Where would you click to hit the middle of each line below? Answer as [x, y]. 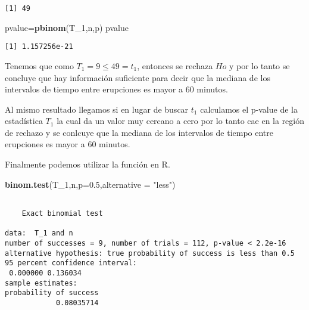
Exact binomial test [62, 213]
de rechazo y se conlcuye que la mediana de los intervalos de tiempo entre [139, 132]
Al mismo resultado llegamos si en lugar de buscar [97, 109]
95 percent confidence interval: [71, 263]
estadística [24, 121]
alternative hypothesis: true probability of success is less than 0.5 [150, 253]
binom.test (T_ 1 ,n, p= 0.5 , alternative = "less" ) [90, 184]
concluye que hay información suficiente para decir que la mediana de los [138, 77]
